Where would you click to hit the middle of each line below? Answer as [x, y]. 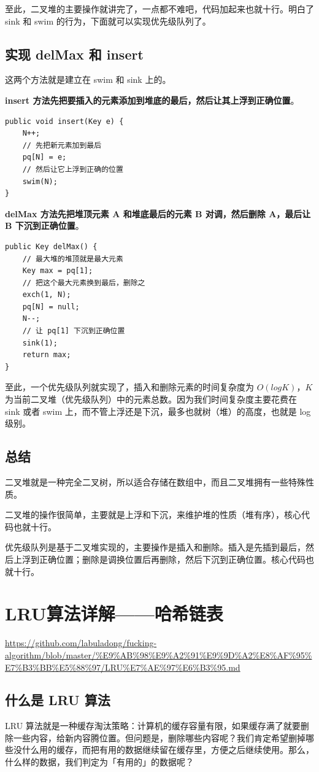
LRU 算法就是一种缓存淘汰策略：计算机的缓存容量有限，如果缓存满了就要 [153, 726]
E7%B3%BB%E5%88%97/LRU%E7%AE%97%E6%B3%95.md [123, 667]
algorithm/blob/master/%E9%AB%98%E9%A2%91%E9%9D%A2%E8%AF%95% [159, 654]
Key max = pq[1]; [58, 271]
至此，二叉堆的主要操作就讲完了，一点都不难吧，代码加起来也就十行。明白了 [159, 9]
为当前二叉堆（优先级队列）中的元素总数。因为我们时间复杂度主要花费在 [151, 399]
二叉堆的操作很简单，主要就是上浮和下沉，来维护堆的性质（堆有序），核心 [153, 515]
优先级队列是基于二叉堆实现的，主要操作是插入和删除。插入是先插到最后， [155, 547]
